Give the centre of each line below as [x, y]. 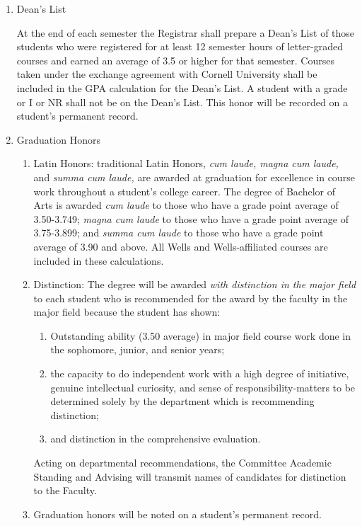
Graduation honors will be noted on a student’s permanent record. [177, 514]
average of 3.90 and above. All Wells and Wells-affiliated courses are [181, 246]
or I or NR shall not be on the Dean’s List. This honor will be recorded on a [182, 102]
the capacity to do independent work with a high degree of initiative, [200, 373]
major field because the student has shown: [127, 312]
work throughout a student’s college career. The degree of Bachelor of [184, 191]
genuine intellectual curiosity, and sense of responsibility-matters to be [203, 387]
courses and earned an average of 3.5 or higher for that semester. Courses [175, 60]
